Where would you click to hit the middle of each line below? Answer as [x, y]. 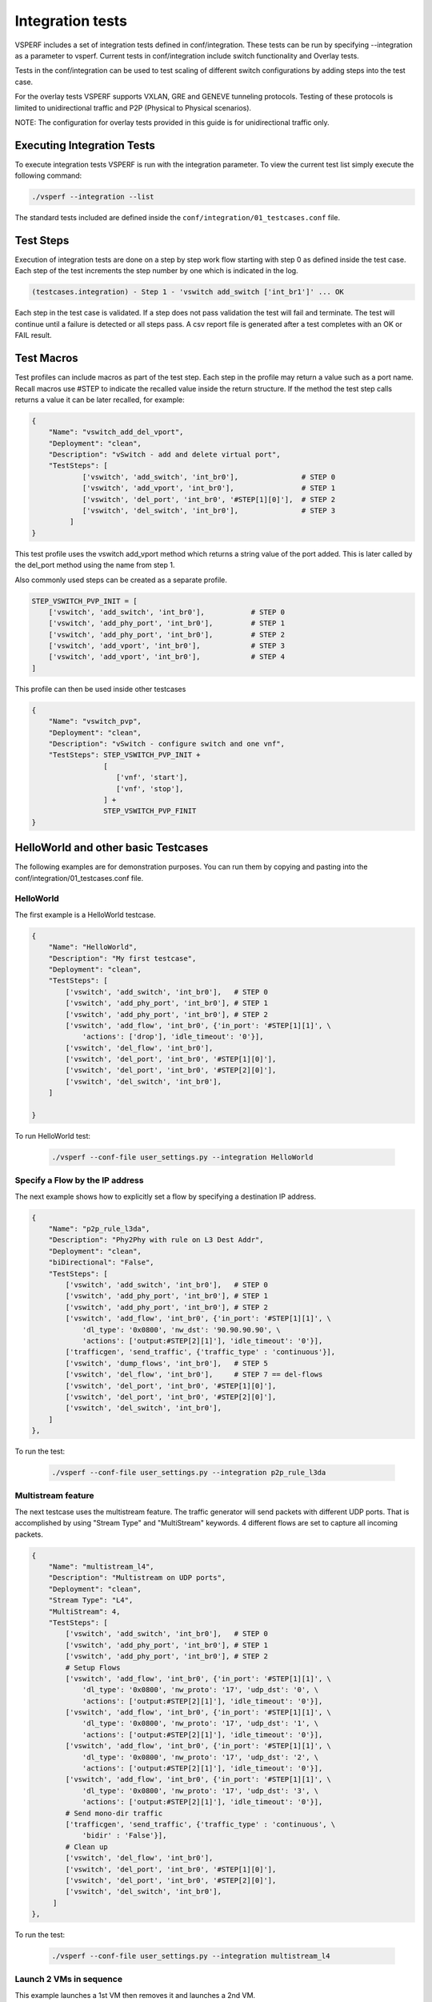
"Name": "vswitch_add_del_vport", [116, 432]
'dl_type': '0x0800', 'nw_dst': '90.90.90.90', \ [181, 1330]
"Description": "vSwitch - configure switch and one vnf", [167, 744]
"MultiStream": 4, [84, 1611]
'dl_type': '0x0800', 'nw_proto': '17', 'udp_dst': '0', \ [200, 1690]
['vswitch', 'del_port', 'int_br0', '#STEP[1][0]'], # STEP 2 [209, 499]
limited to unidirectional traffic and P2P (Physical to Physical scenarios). [133, 107]
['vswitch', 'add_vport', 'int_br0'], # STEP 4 [167, 657]
